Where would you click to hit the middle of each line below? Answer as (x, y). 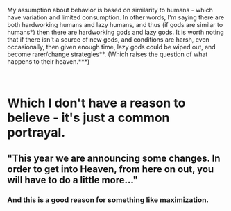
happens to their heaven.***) (49, 61)
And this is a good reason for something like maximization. (108, 199)
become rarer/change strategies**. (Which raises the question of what (108, 54)
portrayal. (36, 133)
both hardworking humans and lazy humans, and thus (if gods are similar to (115, 25)
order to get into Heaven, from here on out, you (111, 169)
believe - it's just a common (88, 118)
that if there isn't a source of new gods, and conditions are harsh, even (108, 40)
